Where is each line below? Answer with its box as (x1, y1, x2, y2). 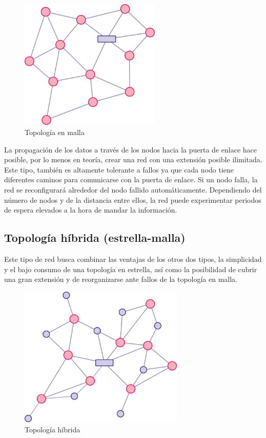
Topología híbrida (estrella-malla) (4, 230, 186, 245)
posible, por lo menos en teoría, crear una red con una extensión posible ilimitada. (4, 154, 262, 165)
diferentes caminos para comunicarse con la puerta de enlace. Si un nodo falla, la (4, 174, 258, 185)
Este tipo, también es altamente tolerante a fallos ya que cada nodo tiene (4, 164, 234, 175)
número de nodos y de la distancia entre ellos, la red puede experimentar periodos (4, 194, 261, 205)
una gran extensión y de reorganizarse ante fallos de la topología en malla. (4, 274, 237, 284)
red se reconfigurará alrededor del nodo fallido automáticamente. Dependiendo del (4, 184, 262, 195)
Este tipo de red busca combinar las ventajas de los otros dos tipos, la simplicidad (4, 253, 262, 264)
